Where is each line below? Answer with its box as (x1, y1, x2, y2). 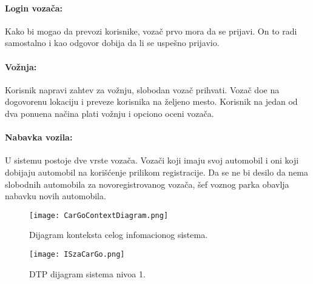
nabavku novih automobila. (5, 190, 106, 202)
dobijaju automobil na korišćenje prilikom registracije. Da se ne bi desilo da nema (5, 165, 309, 178)
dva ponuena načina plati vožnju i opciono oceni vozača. (5, 107, 214, 119)
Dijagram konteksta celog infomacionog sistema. (29, 228, 208, 241)
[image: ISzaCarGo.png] (29, 249, 125, 259)
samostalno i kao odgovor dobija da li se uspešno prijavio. (5, 36, 220, 49)
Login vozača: (5, 1, 63, 14)
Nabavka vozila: (5, 131, 73, 144)
